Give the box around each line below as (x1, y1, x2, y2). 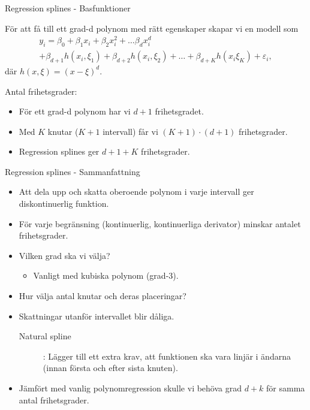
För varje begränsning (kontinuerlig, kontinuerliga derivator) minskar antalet (19, 217, 301, 230)
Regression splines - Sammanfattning (5, 165, 140, 177)
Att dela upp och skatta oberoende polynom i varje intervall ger (19, 185, 254, 198)
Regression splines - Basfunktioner (5, 2, 131, 14)
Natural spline (19, 330, 71, 342)
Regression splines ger (19, 145, 100, 158)
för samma (266, 382, 305, 394)
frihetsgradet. (155, 105, 204, 117)
